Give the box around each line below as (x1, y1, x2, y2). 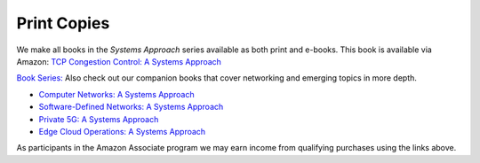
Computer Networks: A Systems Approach (38, 89, 195, 99)
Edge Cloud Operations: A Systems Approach (38, 126, 206, 136)
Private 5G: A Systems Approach (38, 113, 159, 124)
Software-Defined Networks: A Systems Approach (38, 102, 224, 113)
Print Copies (16, 13, 110, 33)
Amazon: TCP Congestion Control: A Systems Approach (16, 56, 222, 66)
